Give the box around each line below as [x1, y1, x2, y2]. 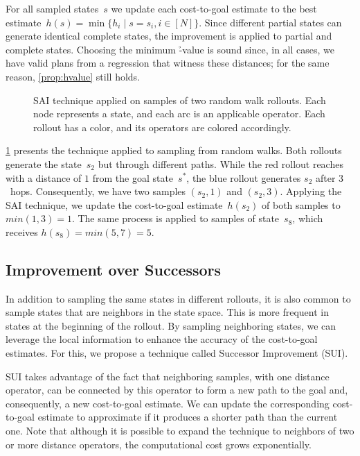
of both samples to [262, 197, 341, 212]
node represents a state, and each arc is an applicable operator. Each [33, 106, 325, 121]
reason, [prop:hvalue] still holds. [6, 69, 141, 83]
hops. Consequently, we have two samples [10, 184, 186, 199]
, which [292, 211, 323, 226]
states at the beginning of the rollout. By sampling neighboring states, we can [6, 318, 336, 332]
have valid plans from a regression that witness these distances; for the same [6, 56, 330, 70]
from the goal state [92, 170, 174, 185]
